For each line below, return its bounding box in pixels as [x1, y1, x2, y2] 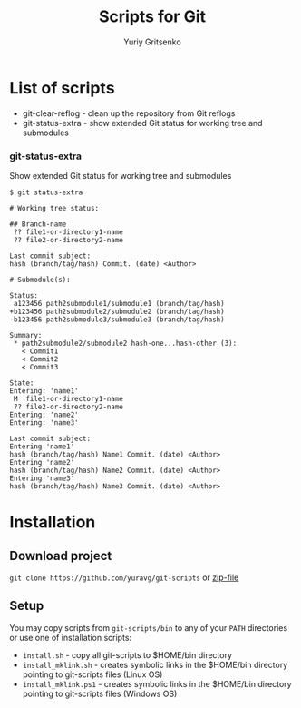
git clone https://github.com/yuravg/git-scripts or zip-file [9, 572, 239, 583]
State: [9, 379, 34, 388]
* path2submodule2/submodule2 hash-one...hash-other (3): [13, 339, 238, 348]
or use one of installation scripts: [9, 632, 132, 643]
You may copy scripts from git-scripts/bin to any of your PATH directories [9, 622, 288, 633]
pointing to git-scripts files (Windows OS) [22, 688, 178, 699]
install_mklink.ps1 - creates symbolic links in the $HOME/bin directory [22, 678, 292, 689]
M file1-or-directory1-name [13, 394, 124, 403]
